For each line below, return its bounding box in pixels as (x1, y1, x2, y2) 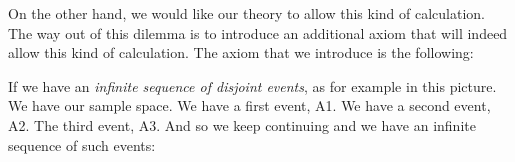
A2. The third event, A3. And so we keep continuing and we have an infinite (8, 114, 476, 135)
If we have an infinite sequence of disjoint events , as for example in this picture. (8, 75, 497, 96)
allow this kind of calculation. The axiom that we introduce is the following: (8, 42, 474, 63)
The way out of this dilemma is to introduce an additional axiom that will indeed (8, 22, 508, 43)
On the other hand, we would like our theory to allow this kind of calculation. (8, 3, 486, 23)
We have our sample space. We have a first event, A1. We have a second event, (8, 95, 491, 116)
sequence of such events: (8, 134, 156, 155)
